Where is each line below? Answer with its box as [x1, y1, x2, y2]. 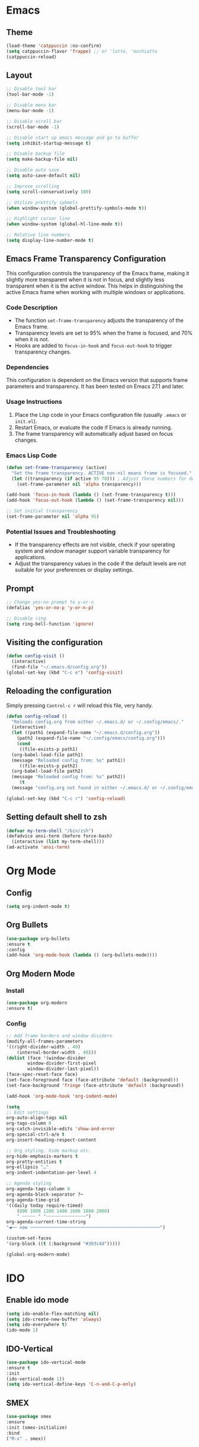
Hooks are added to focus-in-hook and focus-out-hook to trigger [14, 342, 173, 349]
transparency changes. [14, 348, 72, 356]
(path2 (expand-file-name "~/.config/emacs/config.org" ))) [17, 735, 166, 741]
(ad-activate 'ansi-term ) [6, 844, 70, 850]
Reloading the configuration [6, 686, 112, 696]
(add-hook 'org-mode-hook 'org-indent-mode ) [6, 1093, 118, 1099]
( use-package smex [6, 1414, 52, 1420]
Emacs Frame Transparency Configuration [6, 254, 166, 264]
